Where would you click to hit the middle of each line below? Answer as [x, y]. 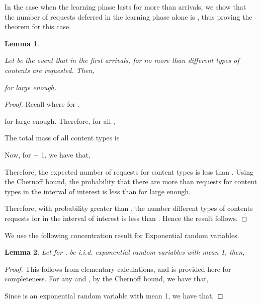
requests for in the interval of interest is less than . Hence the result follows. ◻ [126, 218]
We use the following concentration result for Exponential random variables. [122, 235]
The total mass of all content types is [62, 138]
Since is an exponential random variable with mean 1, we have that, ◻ [114, 295]
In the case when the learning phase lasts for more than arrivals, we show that [125, 7]
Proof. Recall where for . [42, 104]
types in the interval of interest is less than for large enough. [98, 191]
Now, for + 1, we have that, [48, 154]
